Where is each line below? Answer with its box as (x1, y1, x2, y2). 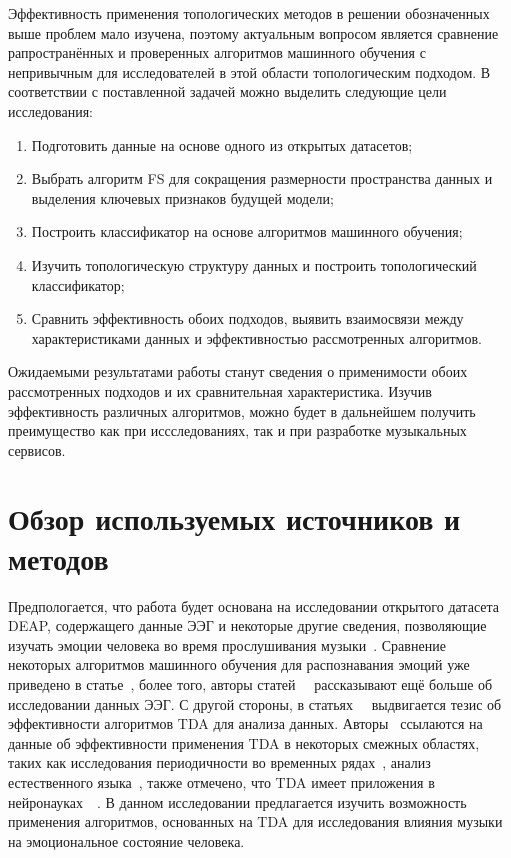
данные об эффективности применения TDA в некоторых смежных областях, (8, 732, 480, 753)
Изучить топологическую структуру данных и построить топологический (31, 254, 477, 275)
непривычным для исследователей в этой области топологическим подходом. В (8, 61, 491, 82)
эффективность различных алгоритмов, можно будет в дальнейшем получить (8, 400, 476, 421)
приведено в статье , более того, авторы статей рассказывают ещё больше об (8, 673, 493, 694)
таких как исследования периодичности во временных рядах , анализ (8, 752, 431, 773)
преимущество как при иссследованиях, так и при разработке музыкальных (8, 420, 467, 441)
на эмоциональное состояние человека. (8, 830, 245, 851)
